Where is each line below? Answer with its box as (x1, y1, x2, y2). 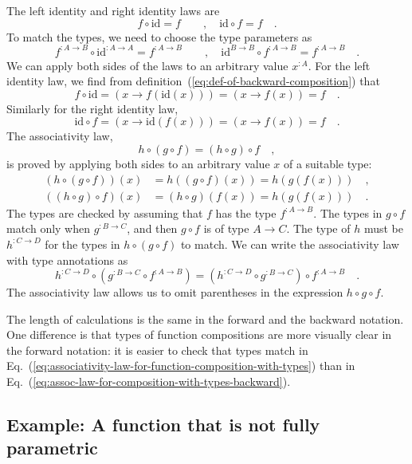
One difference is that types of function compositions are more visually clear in (6, 326, 392, 343)
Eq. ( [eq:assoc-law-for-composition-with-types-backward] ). (6, 373, 291, 390)
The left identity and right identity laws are (6, 2, 220, 18)
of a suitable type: (283, 155, 372, 172)
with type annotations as (6, 251, 128, 268)
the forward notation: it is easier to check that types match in (6, 341, 308, 358)
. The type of (286, 220, 351, 237)
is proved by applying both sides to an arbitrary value (6, 155, 270, 172)
